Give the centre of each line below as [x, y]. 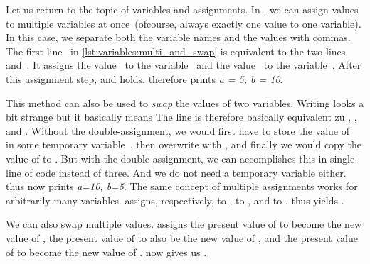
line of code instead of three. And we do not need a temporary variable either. [176, 172]
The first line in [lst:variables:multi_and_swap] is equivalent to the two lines [176, 51]
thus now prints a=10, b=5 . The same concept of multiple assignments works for [182, 186]
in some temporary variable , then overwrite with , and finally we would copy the [184, 144]
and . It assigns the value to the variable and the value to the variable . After [184, 65]
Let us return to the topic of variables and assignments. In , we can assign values [182, 9]
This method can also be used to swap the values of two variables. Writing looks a [185, 103]
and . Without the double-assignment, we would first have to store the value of [178, 130]
